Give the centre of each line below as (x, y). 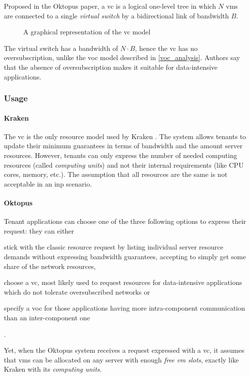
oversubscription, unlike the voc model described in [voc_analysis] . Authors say (122, 57)
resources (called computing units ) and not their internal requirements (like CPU (124, 165)
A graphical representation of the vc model (87, 32)
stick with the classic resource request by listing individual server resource (114, 247)
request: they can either (39, 230)
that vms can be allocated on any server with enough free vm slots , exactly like (121, 359)
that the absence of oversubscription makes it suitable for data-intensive (111, 67)
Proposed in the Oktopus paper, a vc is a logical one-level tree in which (110, 6)
